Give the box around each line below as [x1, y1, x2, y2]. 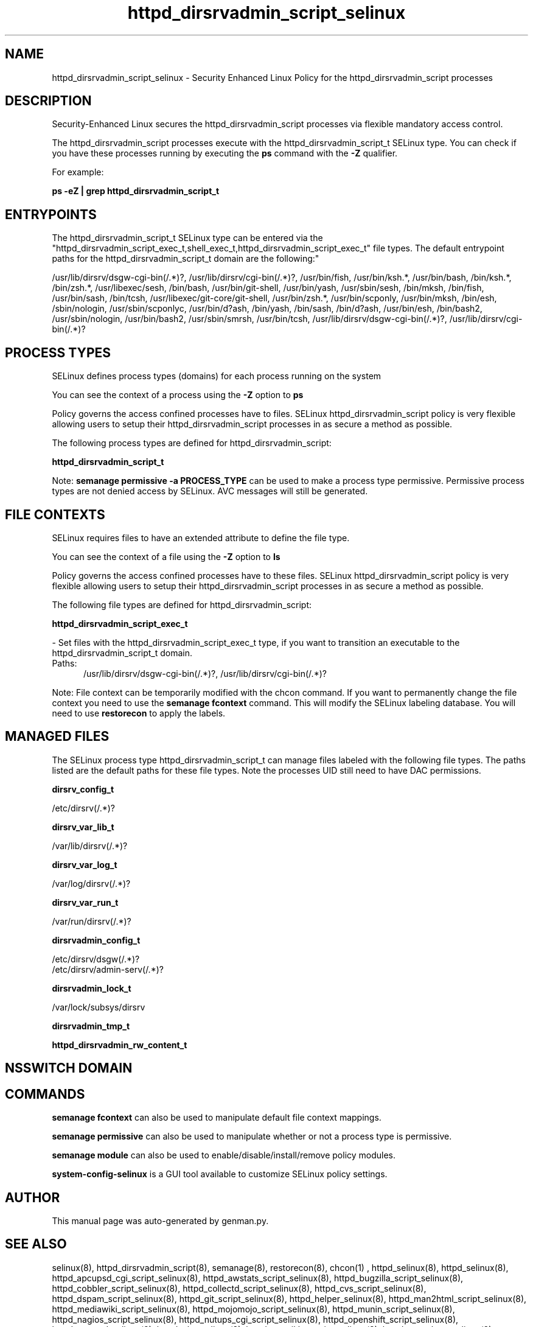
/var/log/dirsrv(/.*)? [52, 878, 131, 889]
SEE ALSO [5, 1236, 67, 1252]
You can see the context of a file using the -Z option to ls [52, 551, 280, 562]
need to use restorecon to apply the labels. [52, 707, 226, 718]
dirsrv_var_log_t [52, 859, 117, 870]
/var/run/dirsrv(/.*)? [52, 916, 131, 926]
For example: [52, 167, 104, 178]
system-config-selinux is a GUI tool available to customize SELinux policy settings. [52, 1169, 388, 1180]
